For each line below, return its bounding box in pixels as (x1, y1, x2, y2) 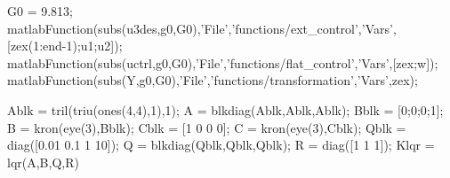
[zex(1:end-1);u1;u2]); (7, 36, 123, 55)
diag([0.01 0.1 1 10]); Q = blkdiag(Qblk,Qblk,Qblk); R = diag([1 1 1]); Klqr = (7, 135, 435, 154)
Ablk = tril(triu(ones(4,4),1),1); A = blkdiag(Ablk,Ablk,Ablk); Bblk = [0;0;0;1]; (7, 100, 444, 119)
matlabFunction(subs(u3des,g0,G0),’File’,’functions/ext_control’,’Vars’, (7, 19, 397, 37)
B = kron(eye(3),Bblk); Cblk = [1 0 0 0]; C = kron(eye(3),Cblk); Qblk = (7, 118, 406, 136)
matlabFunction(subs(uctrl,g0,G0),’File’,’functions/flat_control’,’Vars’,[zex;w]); (7, 53, 438, 72)
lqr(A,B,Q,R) (7, 152, 79, 171)
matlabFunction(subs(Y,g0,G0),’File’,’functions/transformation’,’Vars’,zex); (7, 71, 418, 89)
